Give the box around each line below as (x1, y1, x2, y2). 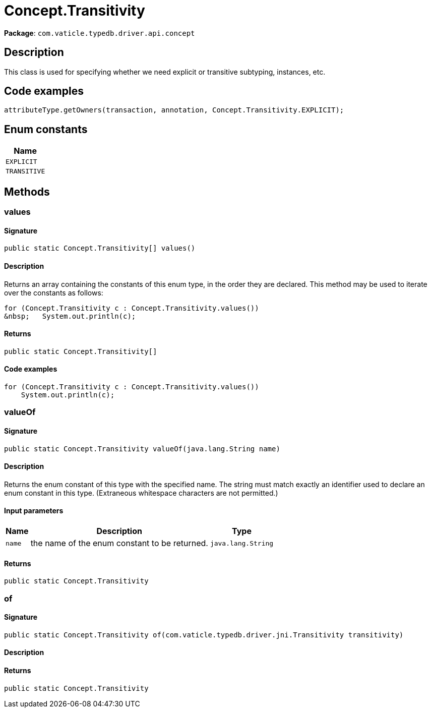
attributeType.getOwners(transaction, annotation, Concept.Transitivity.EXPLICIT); (4, 106, 344, 114)
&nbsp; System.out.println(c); (4, 312, 136, 320)
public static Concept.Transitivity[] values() (4, 244, 196, 253)
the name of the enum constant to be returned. (30, 538, 208, 549)
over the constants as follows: (4, 288, 103, 297)
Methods (4, 185, 50, 198)
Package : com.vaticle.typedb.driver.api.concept (4, 28, 195, 37)
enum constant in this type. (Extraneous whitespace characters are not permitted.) (4, 488, 278, 497)
